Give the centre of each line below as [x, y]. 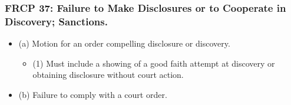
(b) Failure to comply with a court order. [93, 94]
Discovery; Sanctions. [56, 21]
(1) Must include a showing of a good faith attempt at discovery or [154, 63]
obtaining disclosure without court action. [108, 75]
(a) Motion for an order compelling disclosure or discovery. [124, 43]
